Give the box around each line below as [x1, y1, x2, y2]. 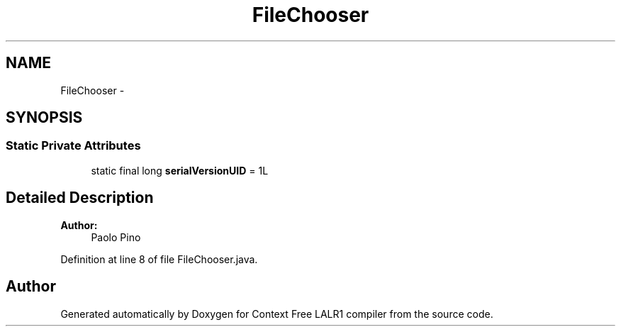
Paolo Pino [91, 231, 141, 243]
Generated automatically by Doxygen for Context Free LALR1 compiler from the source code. [60, 307, 493, 320]
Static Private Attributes [6, 138, 141, 153]
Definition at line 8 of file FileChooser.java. [60, 253, 258, 265]
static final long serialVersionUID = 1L [91, 164, 269, 177]
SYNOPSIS [6, 109, 83, 127]
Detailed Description [6, 189, 154, 207]
